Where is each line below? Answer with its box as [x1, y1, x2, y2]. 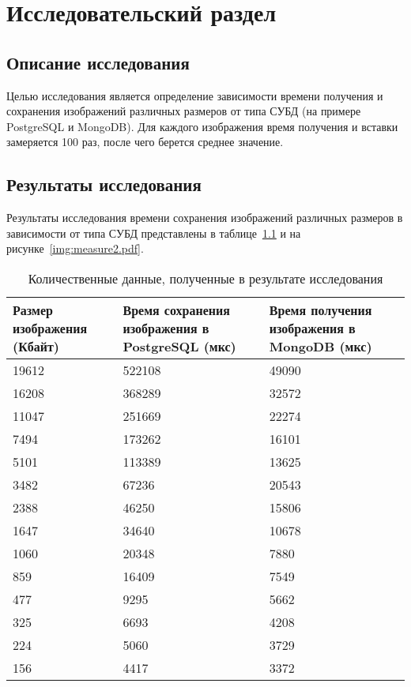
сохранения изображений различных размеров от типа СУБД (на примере [6, 103, 361, 119]
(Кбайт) [13, 336, 59, 355]
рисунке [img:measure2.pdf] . [6, 240, 144, 257]
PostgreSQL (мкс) [123, 336, 236, 355]
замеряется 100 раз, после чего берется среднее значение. [6, 133, 284, 150]
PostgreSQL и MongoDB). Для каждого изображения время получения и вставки [6, 118, 398, 134]
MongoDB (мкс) [269, 336, 372, 355]
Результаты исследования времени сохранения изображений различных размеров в [6, 209, 403, 226]
